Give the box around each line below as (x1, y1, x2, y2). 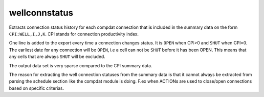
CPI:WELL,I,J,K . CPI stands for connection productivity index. (9, 31, 139, 37)
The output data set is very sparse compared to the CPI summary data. (9, 62, 153, 68)
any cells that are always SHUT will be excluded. (9, 54, 105, 59)
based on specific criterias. (9, 85, 64, 91)
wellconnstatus (9, 7, 73, 18)
